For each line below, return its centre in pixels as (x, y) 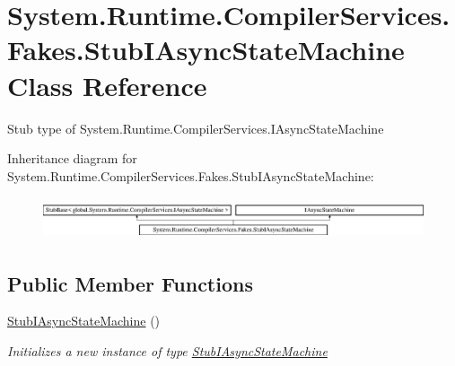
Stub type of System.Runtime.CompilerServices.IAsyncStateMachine (196, 128)
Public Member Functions (130, 283)
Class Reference (107, 85)
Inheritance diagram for (72, 158)
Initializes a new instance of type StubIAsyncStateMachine (167, 351)
